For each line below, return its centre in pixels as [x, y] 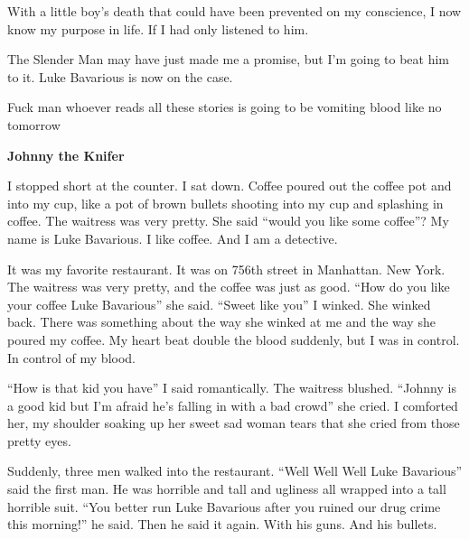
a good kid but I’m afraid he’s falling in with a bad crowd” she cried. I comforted [233, 405]
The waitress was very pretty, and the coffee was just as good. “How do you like [229, 287]
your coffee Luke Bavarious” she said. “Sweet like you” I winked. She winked [219, 304]
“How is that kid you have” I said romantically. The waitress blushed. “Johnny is [232, 388]
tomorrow [34, 124]
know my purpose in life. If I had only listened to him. [158, 28]
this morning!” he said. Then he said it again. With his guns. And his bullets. [222, 524]
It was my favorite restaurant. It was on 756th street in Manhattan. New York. [226, 269]
